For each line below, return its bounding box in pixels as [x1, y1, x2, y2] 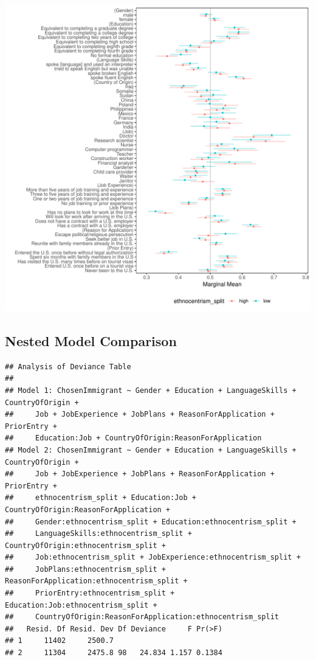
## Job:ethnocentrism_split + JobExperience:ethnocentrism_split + [5, 553, 301, 562]
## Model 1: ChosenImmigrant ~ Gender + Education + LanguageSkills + [5, 386, 297, 395]
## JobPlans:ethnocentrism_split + [5, 564, 166, 574]
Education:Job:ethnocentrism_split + [5, 600, 157, 610]
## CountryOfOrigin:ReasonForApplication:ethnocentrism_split [5, 613, 280, 622]
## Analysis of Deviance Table [5, 362, 131, 371]
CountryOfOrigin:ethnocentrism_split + [5, 541, 166, 550]
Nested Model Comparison [5, 331, 177, 350]
